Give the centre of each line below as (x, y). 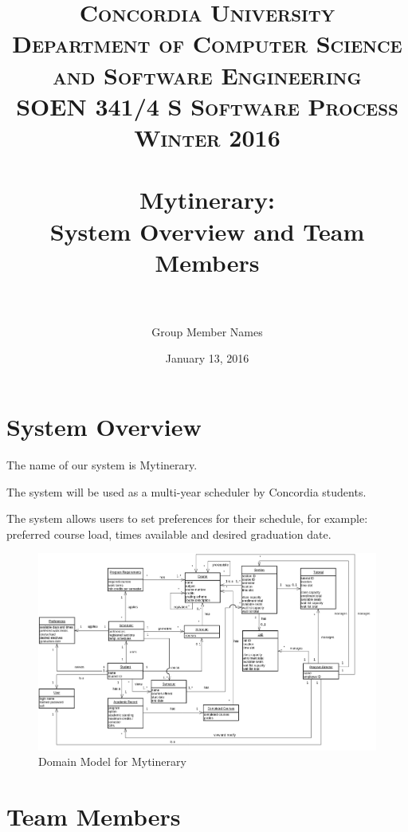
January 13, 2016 (207, 358)
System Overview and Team (207, 231)
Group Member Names (207, 331)
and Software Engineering (207, 75)
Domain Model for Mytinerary (112, 761)
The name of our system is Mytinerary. (102, 464)
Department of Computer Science (207, 43)
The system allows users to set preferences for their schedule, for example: (187, 518)
